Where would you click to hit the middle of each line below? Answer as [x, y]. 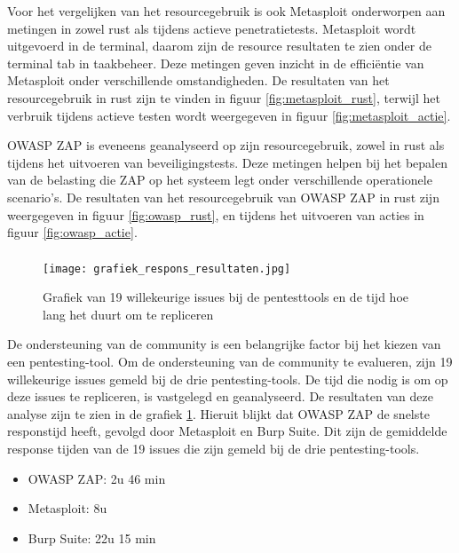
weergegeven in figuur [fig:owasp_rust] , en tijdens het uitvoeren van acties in [216, 214]
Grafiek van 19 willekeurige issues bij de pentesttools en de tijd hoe [226, 297]
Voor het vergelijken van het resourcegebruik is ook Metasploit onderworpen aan [226, 11]
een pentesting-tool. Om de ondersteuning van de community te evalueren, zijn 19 [230, 362]
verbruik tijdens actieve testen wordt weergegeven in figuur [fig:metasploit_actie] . [229, 115]
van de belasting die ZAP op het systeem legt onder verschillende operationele [220, 180]
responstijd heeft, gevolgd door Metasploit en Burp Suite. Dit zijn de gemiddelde [227, 431]
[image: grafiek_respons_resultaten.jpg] [167, 269]
